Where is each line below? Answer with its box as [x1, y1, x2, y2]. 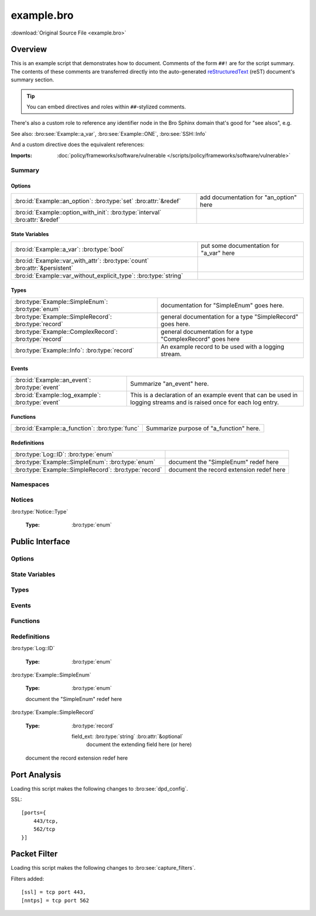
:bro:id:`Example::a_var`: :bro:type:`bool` [14, 245, 125, 253]
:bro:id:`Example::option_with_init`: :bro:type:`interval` [14, 208, 162, 216]
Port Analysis [11, 770, 61, 780]
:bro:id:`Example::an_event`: [14, 375, 91, 384]
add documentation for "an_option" [200, 193, 297, 201]
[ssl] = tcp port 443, [21, 889, 87, 896]
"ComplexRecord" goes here [160, 334, 240, 343]
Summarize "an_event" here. [130, 380, 209, 388]
